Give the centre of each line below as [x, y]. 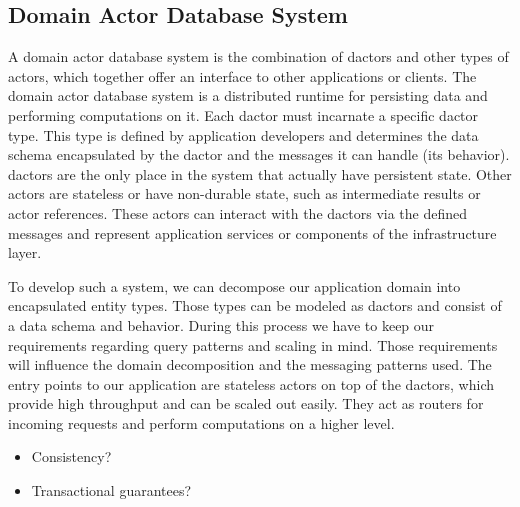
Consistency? [71, 456]
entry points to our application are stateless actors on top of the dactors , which [251, 383]
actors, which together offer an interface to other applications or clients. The [242, 75]
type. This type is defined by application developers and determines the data [243, 134]
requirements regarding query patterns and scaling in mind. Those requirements [253, 344]
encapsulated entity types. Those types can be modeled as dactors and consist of [255, 305]
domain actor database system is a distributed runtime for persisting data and [248, 95]
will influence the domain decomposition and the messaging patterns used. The [250, 364]
